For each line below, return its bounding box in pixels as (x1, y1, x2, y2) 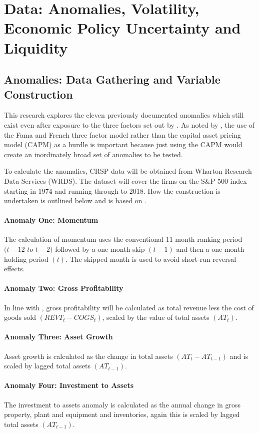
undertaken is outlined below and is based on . (4, 195, 146, 206)
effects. (4, 263, 25, 274)
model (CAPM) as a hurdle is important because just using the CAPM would (4, 139, 242, 150)
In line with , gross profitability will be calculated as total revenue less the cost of (4, 302, 254, 312)
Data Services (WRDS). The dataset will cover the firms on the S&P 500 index (4, 175, 247, 186)
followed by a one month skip (55, 244, 145, 254)
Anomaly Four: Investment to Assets (4, 380, 134, 390)
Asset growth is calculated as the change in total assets (4, 350, 173, 361)
